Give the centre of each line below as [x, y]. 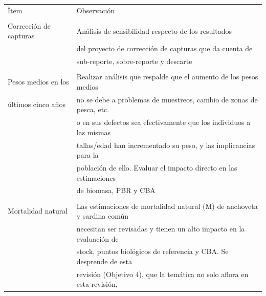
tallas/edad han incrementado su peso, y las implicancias [166, 145]
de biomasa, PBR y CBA [116, 190]
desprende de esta [104, 261]
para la [87, 155]
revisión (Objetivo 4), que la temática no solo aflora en [162, 274]
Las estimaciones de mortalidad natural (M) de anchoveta [167, 206]
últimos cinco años [37, 104]
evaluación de [97, 238]
